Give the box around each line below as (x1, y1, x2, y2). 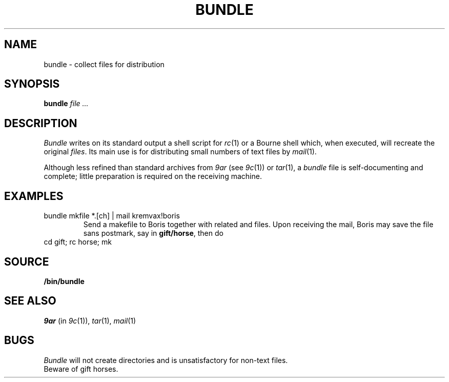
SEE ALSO (4, 294, 56, 308)
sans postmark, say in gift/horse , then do (83, 229, 223, 238)
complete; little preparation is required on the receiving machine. (44, 172, 262, 181)
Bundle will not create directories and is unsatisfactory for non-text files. (44, 355, 288, 365)
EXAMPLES (4, 189, 64, 203)
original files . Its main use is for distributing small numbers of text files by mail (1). (44, 147, 317, 156)
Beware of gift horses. (44, 364, 118, 373)
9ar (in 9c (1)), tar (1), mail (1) (44, 316, 136, 325)
